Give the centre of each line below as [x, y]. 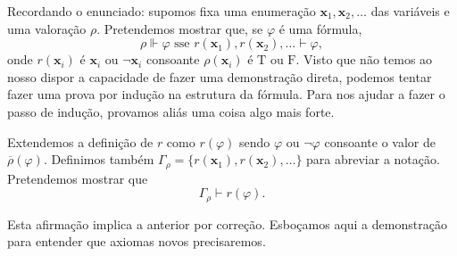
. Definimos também [99, 159]
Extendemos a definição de [80, 141]
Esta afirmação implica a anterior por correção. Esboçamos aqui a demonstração [227, 223]
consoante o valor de [380, 141]
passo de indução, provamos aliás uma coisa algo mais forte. [171, 111]
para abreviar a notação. [373, 159]
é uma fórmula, [320, 28]
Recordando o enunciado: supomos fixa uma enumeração [162, 11]
